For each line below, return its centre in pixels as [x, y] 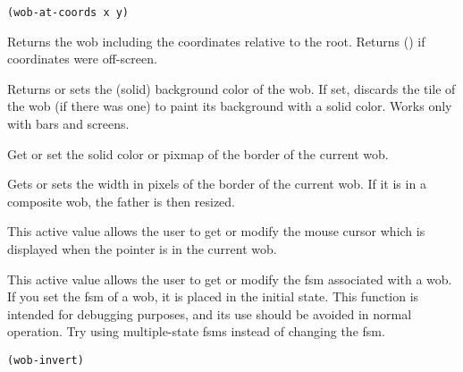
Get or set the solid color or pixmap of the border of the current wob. [198, 153]
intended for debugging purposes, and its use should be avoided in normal [210, 313]
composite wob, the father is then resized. [122, 201]
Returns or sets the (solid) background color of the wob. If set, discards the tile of [231, 88]
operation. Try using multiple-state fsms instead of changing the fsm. [196, 331]
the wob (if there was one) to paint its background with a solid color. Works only [230, 106]
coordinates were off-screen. [82, 59]
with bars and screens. [68, 124]
